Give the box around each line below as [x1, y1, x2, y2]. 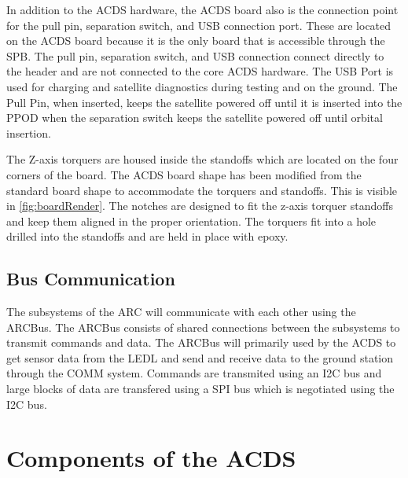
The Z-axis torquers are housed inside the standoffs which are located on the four [6, 151, 399, 167]
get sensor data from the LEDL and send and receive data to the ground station [6, 349, 394, 366]
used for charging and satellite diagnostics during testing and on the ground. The [6, 78, 398, 94]
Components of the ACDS [6, 442, 296, 474]
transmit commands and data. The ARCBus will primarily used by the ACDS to [6, 334, 396, 351]
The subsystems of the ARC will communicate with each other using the [6, 303, 356, 320]
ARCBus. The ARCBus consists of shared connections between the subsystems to [6, 318, 400, 335]
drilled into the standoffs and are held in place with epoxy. [6, 228, 289, 245]
